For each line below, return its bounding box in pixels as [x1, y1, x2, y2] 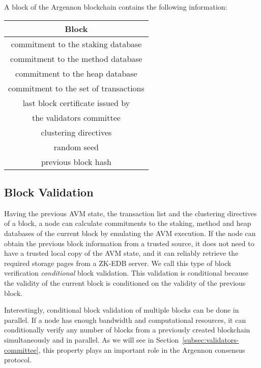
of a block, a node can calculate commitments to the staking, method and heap [4, 218, 251, 228]
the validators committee [32, 111, 121, 123]
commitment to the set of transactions [8, 82, 144, 94]
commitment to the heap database [15, 67, 137, 79]
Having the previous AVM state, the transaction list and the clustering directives [4, 208, 257, 218]
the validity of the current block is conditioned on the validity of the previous [4, 277, 246, 288]
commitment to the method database [10, 52, 142, 64]
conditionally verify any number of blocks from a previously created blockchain [4, 324, 250, 335]
